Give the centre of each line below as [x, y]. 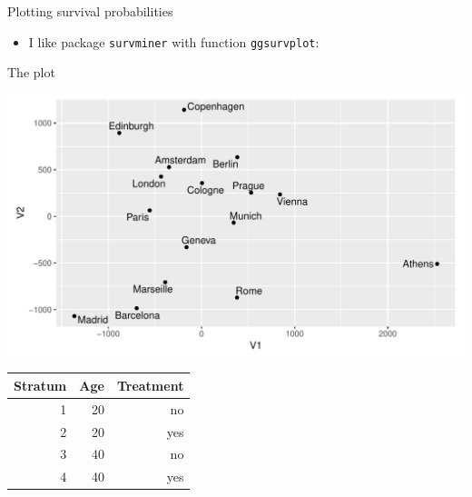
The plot [31, 72]
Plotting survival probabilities [90, 11]
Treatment [150, 385]
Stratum [40, 385]
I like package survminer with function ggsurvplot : [174, 41]
